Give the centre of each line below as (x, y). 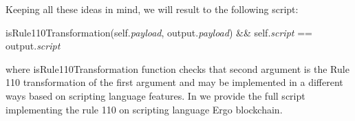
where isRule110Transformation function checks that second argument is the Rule (177, 68)
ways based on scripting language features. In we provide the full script (155, 95)
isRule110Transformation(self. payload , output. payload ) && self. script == (159, 32)
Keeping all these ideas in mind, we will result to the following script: (152, 9)
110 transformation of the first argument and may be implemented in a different (174, 82)
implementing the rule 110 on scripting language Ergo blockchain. (144, 109)
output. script (33, 46)
